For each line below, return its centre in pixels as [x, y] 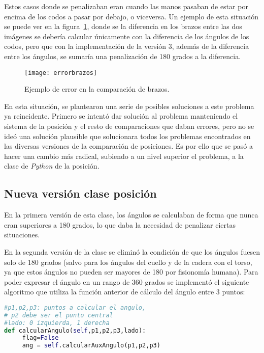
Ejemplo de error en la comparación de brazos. [97, 89]
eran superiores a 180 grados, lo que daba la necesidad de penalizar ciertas [120, 224]
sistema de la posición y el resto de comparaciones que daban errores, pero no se [129, 126]
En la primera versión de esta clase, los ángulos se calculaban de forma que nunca [131, 215]
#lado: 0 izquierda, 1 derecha [57, 323]
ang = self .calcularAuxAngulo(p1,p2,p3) [91, 346]
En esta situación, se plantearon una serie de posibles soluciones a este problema [129, 106]
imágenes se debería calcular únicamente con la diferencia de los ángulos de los [127, 36]
